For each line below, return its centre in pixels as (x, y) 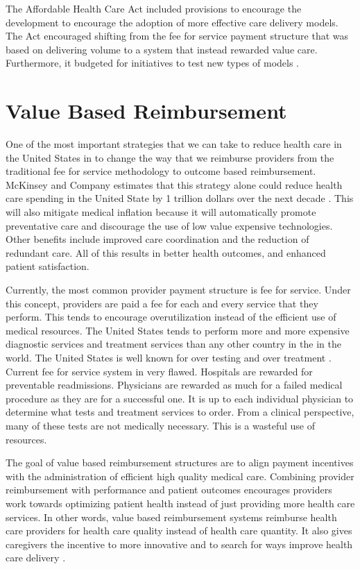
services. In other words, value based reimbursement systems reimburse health (171, 517)
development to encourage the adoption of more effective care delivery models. (172, 22)
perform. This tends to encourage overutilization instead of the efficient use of (171, 317)
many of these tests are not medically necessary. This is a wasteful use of (160, 425)
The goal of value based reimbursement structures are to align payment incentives (180, 462)
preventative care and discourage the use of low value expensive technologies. (169, 225)
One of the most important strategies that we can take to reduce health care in (174, 144)
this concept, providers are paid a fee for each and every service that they (162, 303)
